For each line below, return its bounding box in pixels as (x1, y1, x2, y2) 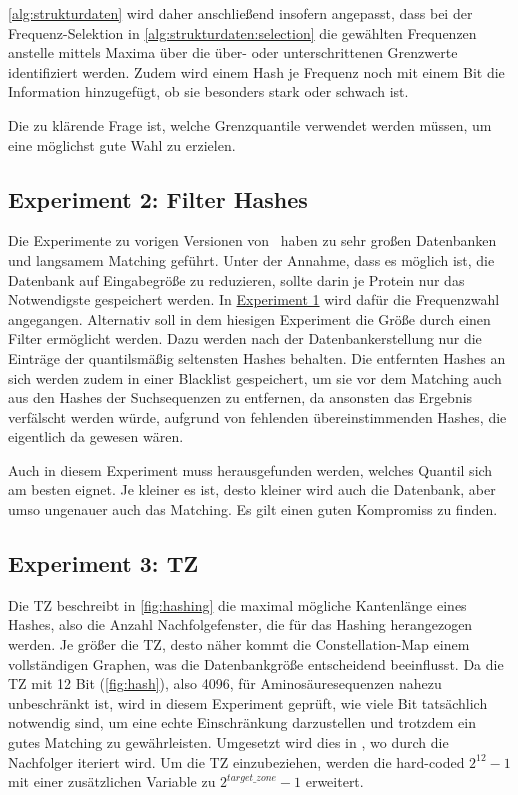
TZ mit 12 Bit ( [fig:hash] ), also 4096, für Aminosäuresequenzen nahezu (8, 673, 442, 694)
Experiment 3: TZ (8, 548, 199, 579)
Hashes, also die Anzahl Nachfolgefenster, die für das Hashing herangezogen (8, 614, 473, 635)
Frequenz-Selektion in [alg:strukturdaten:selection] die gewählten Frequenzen (8, 22, 477, 43)
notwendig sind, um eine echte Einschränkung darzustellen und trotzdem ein (8, 712, 477, 733)
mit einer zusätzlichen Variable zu (8, 771, 216, 792)
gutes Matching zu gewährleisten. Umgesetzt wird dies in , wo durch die (8, 732, 449, 753)
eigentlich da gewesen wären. (8, 426, 184, 447)
